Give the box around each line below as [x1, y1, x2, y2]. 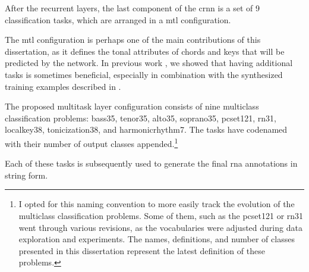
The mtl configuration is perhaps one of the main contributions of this [5, 33, 261, 46]
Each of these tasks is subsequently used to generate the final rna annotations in [5, 157, 298, 170]
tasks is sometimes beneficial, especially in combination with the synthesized [5, 68, 283, 80]
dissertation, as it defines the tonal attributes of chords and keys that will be [5, 45, 285, 57]
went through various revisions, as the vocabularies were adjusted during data [18, 221, 302, 233]
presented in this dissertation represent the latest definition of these [18, 244, 265, 257]
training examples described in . [5, 80, 121, 92]
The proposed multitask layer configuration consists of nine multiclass [5, 100, 259, 112]
